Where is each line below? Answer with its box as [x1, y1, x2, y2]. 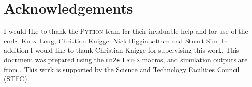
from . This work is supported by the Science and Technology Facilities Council [4, 64, 240, 74]
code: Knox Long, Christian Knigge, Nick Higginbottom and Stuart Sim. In [4, 35, 228, 45]
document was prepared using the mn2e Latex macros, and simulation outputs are [4, 54, 248, 64]
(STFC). [4, 73, 29, 84]
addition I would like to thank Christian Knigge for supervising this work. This [4, 45, 239, 55]
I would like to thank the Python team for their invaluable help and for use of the [4, 26, 248, 36]
